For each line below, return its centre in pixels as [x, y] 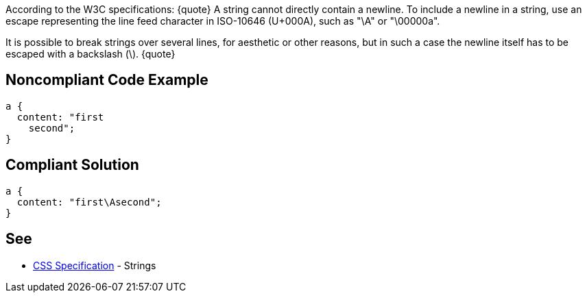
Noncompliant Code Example [107, 80]
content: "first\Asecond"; [89, 202]
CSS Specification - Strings [95, 265]
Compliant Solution [72, 165]
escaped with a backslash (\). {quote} [91, 54]
